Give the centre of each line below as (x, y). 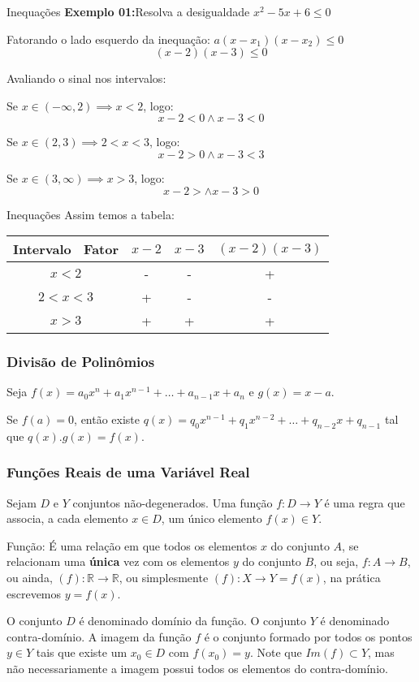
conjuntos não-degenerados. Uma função (173, 502)
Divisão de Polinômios (81, 362)
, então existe (107, 419)
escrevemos (34, 593)
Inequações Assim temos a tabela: (91, 214)
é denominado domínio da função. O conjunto (193, 621)
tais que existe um (82, 652)
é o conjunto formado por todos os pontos (308, 636)
